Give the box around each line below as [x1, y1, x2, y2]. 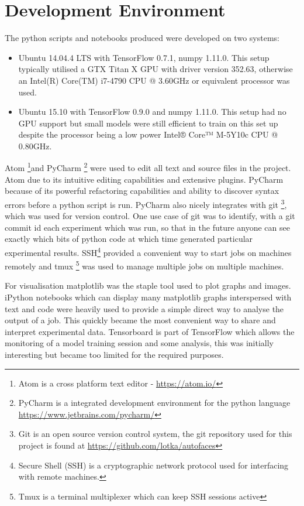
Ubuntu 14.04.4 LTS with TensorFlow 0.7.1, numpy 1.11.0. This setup [18, 51, 270, 63]
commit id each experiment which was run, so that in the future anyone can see [5, 221, 290, 233]
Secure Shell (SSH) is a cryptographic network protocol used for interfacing [18, 459, 289, 471]
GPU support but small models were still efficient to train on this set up [18, 117, 278, 129]
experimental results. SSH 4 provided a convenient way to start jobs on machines [5, 244, 292, 258]
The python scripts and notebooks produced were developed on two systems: [5, 32, 279, 44]
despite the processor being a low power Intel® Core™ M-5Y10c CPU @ [18, 128, 278, 141]
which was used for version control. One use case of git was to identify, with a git [5, 210, 295, 222]
